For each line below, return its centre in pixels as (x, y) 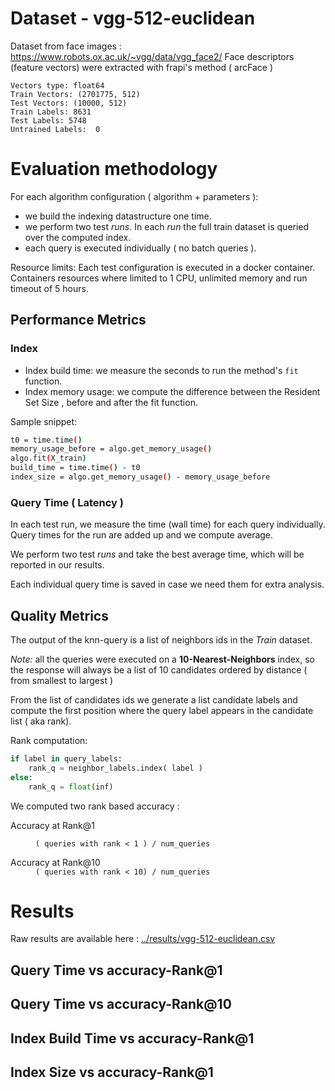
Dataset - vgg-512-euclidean (133, 18)
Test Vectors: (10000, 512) (69, 103)
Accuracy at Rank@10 (55, 862)
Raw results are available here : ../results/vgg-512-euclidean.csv (143, 939)
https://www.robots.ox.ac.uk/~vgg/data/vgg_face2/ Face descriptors (152, 56)
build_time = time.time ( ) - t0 (75, 468)
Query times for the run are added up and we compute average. (142, 535)
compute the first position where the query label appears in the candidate (162, 711)
